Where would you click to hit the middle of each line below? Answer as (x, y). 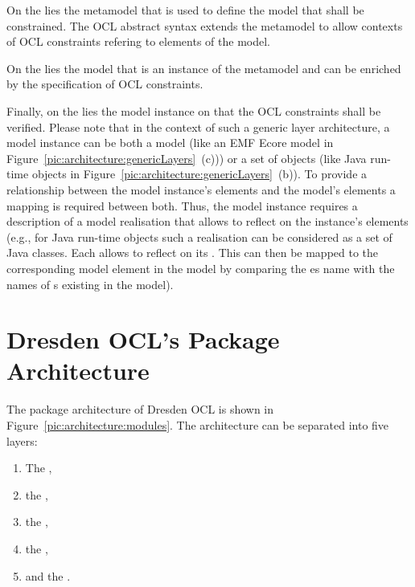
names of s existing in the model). (90, 284)
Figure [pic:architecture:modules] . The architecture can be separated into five (198, 425)
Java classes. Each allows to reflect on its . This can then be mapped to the (193, 253)
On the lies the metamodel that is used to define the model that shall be (185, 10)
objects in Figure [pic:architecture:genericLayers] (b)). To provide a (199, 174)
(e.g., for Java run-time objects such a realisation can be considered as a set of (199, 236)
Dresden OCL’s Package (143, 339)
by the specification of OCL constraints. (105, 84)
